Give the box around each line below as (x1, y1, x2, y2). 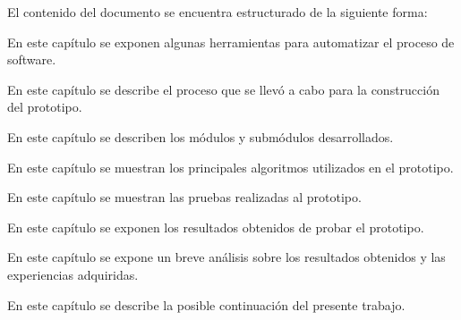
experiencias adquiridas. (7, 265, 139, 283)
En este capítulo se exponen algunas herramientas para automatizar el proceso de (7, 32, 455, 51)
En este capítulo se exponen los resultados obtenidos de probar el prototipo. (7, 217, 424, 236)
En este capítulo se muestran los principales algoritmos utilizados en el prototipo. (7, 157, 454, 176)
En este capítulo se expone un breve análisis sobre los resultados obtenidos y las (7, 248, 446, 266)
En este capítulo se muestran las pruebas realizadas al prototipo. (7, 188, 362, 206)
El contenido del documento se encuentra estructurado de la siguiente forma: (7, 3, 428, 21)
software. (7, 50, 56, 69)
